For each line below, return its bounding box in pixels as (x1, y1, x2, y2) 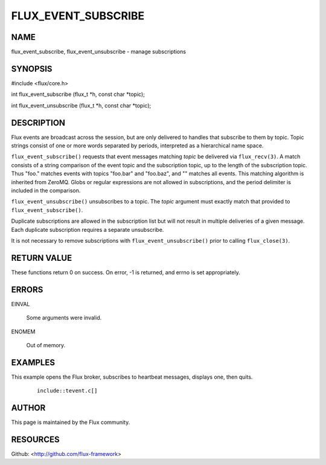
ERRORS (11, 284, 43, 295)
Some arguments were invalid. (26, 314, 102, 321)
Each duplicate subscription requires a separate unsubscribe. (11, 226, 164, 233)
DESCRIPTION (11, 118, 66, 128)
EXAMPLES (11, 357, 56, 368)
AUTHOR (11, 403, 46, 413)
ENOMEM (11, 328, 36, 335)
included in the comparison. (11, 187, 81, 194)
